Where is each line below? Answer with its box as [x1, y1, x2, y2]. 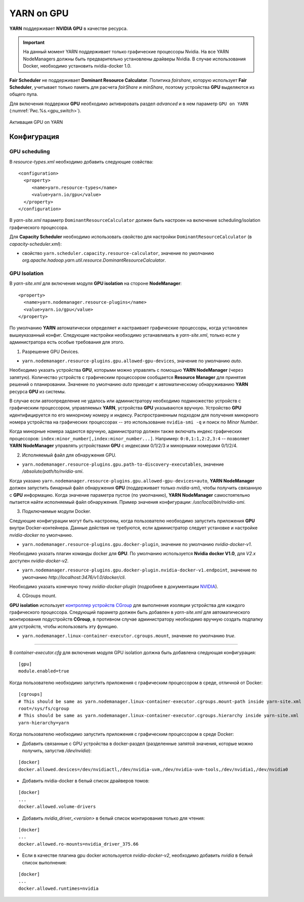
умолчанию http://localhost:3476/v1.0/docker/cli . [22, 574, 126, 580]
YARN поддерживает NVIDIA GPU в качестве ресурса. [9, 25, 128, 31]
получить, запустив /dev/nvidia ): [22, 747, 92, 754]
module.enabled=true [18, 668, 69, 674]
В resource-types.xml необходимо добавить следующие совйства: [9, 158, 154, 165]
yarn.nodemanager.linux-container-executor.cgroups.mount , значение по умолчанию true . [22, 633, 236, 639]
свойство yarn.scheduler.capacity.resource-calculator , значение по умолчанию [22, 250, 214, 256]
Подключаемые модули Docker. [22, 508, 91, 514]
